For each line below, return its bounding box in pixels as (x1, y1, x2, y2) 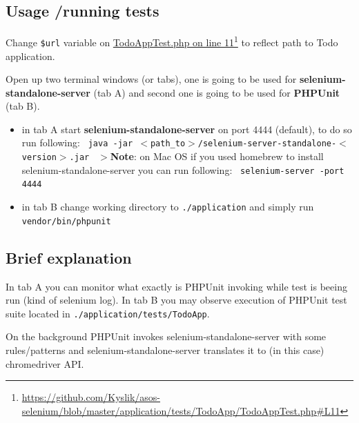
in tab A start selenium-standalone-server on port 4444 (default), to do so (21, 121, 352, 136)
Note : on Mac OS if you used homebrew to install (110, 149, 324, 164)
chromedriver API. (6, 356, 84, 371)
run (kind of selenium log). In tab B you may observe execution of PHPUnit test (6, 293, 347, 307)
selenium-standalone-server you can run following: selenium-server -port (21, 162, 345, 177)
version (21, 153, 57, 163)
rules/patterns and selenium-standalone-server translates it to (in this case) (6, 343, 324, 357)
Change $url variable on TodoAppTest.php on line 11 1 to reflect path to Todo (6, 33, 338, 49)
